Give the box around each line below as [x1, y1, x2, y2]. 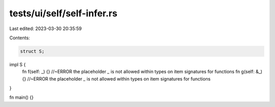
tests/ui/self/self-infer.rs [9, 8, 118, 19]
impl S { [9, 61, 26, 67]
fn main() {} [9, 94, 34, 100]
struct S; [20, 48, 45, 54]
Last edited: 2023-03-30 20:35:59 [9, 25, 82, 32]
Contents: [9, 35, 30, 41]
